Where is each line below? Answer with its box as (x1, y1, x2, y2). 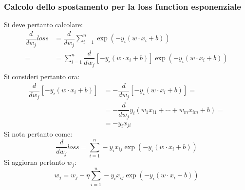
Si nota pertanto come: (4, 129, 73, 139)
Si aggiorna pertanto (4, 157, 65, 167)
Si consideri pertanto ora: (4, 71, 79, 81)
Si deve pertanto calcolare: (4, 19, 83, 30)
